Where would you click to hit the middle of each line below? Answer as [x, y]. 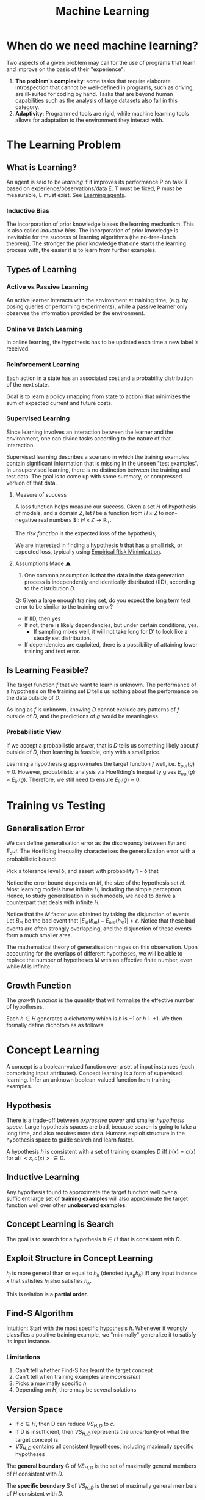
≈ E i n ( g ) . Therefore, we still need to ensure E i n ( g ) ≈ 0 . [74, 780]
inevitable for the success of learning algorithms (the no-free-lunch [91, 237]
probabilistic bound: [31, 859]
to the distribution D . [50, 588]
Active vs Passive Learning [47, 287]
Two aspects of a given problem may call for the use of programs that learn [101, 62]
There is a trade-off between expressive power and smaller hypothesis [95, 1120]
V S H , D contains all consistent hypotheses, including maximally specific [104, 1447]
